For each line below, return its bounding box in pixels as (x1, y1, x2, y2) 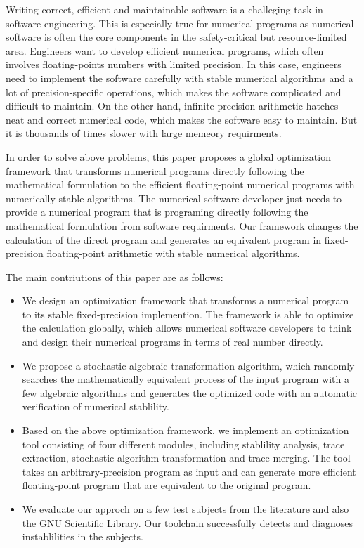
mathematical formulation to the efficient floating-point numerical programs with (6, 177, 355, 192)
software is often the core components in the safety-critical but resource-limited (6, 30, 347, 44)
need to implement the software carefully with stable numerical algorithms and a (6, 70, 353, 85)
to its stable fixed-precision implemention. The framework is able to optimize (22, 306, 354, 321)
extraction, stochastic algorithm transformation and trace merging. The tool (22, 450, 351, 465)
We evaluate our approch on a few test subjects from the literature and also (22, 502, 349, 516)
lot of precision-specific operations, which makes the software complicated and (6, 84, 342, 99)
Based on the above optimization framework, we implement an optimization (22, 423, 349, 438)
